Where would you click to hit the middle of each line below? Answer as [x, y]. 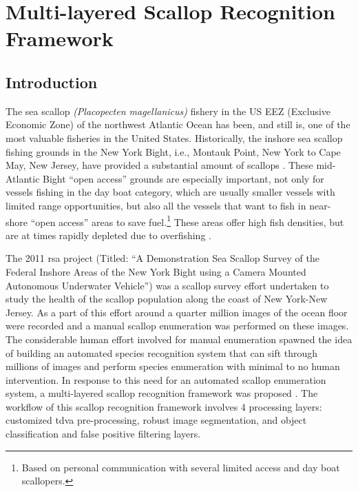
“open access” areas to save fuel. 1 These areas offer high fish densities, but [187, 221]
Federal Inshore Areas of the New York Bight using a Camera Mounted [156, 271]
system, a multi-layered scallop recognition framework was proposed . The [162, 393]
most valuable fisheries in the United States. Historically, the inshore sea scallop [174, 137]
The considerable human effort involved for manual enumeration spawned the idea [179, 339]
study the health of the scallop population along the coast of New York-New [167, 299]
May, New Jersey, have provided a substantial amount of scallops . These [159, 165]
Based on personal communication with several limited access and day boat [181, 467]
